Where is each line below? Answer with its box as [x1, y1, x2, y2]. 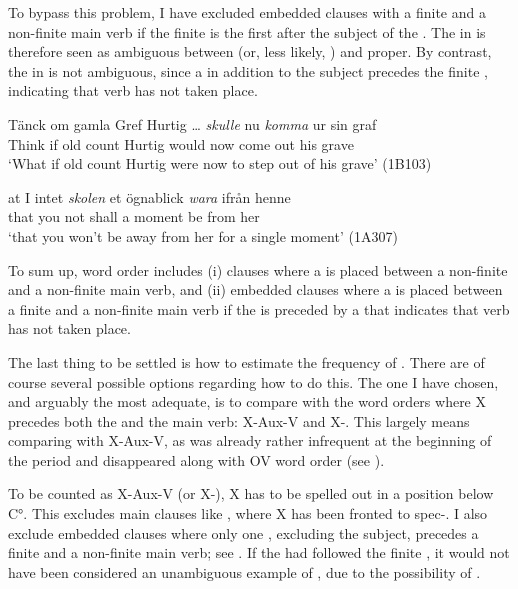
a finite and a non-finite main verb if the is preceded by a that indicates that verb [8, 298, 510, 319]
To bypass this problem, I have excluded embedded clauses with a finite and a [8, 2, 486, 22]
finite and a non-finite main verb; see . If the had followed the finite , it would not [8, 542, 510, 563]
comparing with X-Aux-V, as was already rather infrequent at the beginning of [8, 430, 492, 451]
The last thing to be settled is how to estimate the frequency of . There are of [8, 351, 485, 372]
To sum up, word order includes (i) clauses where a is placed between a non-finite [8, 259, 508, 280]
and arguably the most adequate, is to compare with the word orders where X [8, 391, 487, 412]
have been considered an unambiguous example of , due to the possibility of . [8, 561, 481, 582]
